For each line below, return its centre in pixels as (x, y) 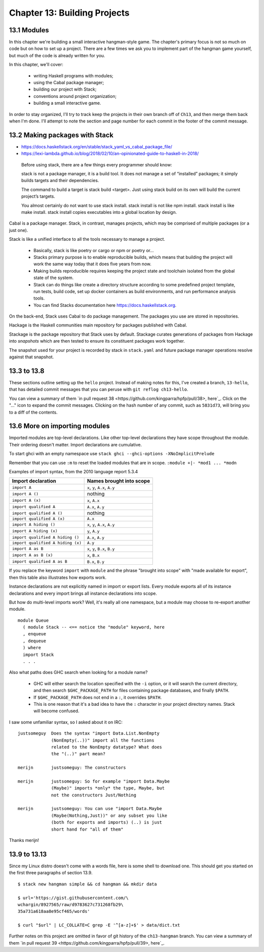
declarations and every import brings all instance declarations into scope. (83, 593)
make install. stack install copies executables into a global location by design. (99, 212)
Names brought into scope (119, 481)
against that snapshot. (31, 357)
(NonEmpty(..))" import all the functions (103, 740)
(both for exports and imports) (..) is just (107, 823)
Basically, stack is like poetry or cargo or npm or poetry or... (94, 250)
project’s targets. (38, 196)
